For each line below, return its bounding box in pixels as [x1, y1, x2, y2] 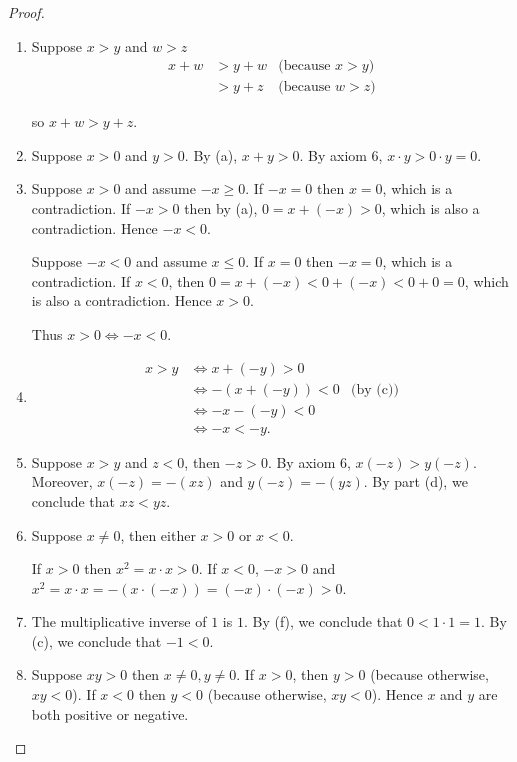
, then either [120, 524, 196, 545]
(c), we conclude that [31, 630, 162, 651]
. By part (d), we [363, 471, 468, 492]
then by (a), [184, 198, 258, 219]
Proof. [8, 2, 45, 22]
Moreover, [31, 471, 93, 492]
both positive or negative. [31, 703, 189, 724]
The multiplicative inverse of [31, 611, 207, 632]
